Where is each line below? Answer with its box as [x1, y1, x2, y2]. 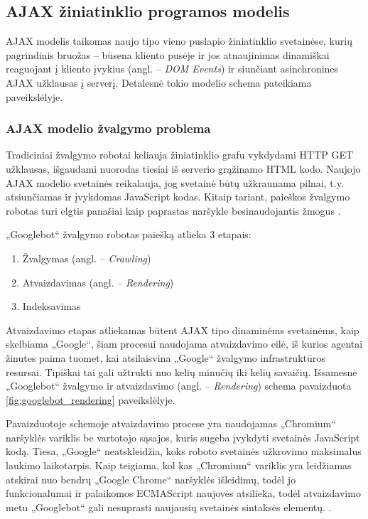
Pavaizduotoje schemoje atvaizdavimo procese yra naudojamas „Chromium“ [6, 416, 336, 431]
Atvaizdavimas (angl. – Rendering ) [22, 274, 174, 289]
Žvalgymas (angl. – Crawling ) [22, 250, 151, 265]
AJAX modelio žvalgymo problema [6, 119, 211, 137]
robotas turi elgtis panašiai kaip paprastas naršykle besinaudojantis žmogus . [6, 203, 341, 218]
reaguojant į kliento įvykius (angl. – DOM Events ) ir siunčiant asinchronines [6, 61, 339, 76]
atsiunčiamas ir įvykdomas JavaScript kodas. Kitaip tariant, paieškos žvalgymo [6, 189, 350, 204]
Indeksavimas [22, 299, 81, 314]
